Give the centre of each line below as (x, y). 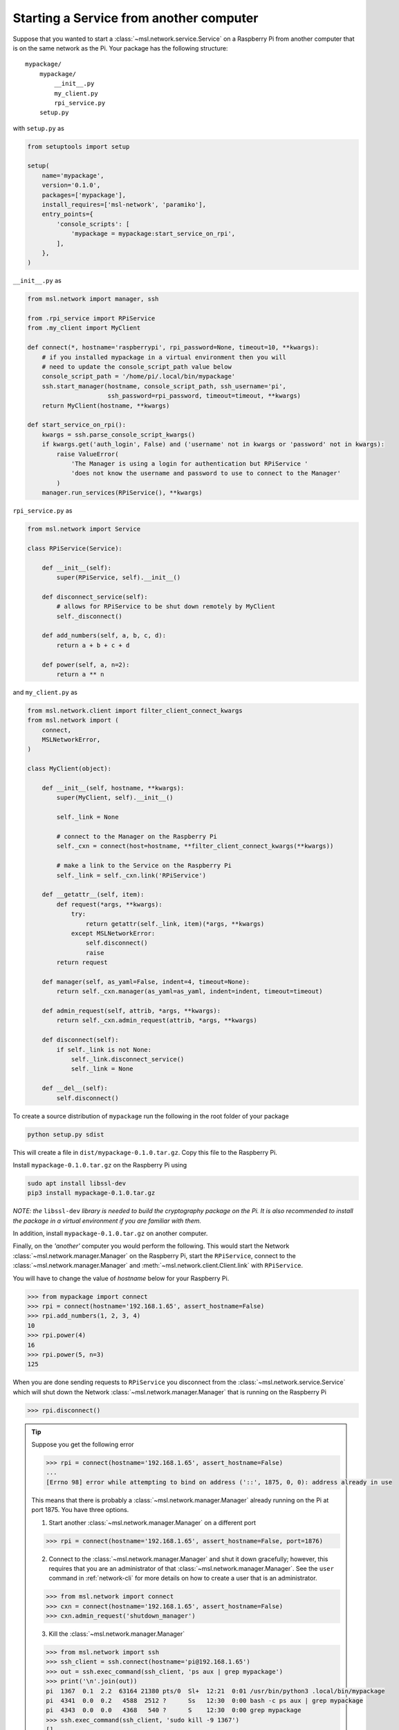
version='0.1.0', (71, 185)
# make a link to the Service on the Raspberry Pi (144, 866)
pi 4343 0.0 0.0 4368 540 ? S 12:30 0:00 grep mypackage (174, 1710)
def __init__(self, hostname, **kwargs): (113, 788)
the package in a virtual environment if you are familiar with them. (107, 1221)
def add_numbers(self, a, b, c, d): (104, 636)
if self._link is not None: (104, 1049)
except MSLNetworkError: (113, 933)
